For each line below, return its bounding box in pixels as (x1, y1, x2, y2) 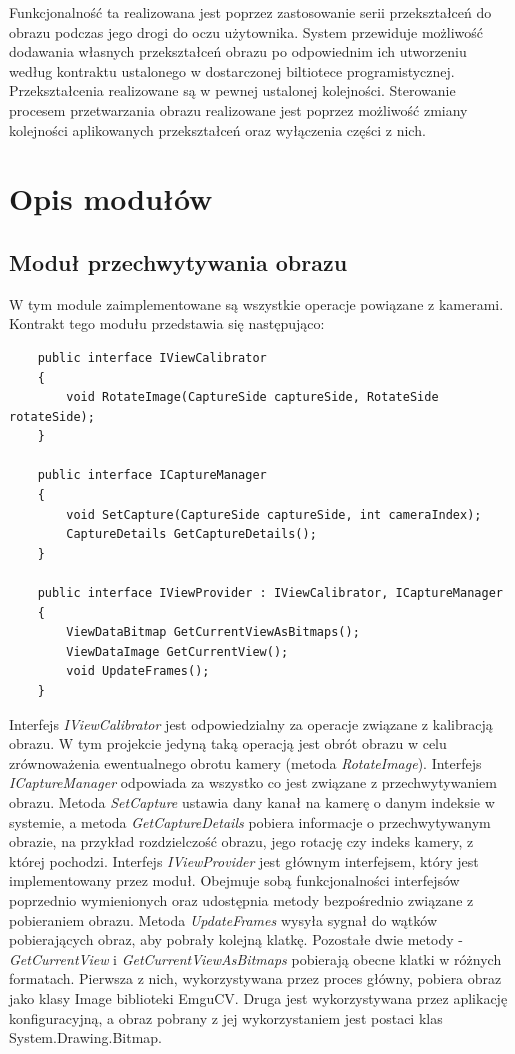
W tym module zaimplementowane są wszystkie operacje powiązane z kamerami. (9, 293, 504, 314)
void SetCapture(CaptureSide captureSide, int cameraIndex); (66, 507, 482, 522)
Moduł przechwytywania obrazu (9, 246, 348, 277)
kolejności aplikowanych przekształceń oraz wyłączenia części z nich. (9, 119, 426, 140)
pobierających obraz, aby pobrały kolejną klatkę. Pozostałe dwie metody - (9, 929, 463, 950)
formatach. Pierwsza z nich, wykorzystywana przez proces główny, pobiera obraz (9, 968, 502, 989)
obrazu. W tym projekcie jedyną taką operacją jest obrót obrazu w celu (9, 733, 447, 754)
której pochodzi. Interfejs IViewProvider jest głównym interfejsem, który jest (9, 850, 479, 871)
